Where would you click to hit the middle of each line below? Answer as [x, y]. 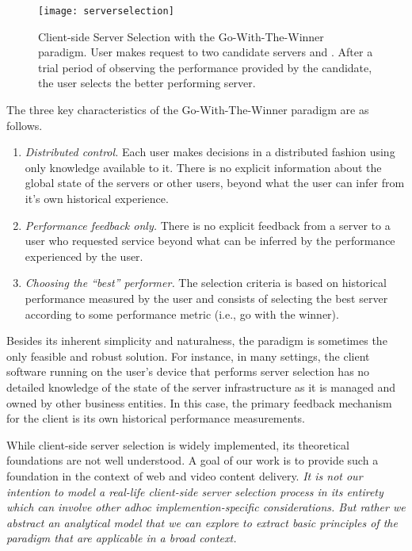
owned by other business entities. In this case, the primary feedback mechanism [199, 402]
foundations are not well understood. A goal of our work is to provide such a [193, 460]
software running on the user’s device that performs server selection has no [188, 371]
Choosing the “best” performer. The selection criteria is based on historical [206, 283]
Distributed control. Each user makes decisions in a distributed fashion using [210, 152]
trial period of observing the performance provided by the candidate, [205, 67]
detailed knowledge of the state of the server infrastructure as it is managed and [201, 386]
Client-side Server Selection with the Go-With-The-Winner [181, 36]
